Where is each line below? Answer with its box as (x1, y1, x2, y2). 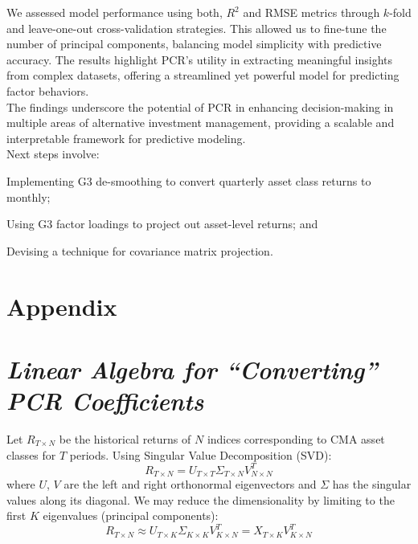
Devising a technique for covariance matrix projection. (6, 242, 273, 259)
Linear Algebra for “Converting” (6, 352, 378, 386)
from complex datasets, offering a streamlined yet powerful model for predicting (6, 67, 400, 84)
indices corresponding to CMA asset (207, 431, 385, 447)
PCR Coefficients (6, 384, 204, 418)
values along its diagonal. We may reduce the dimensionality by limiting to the (6, 491, 395, 508)
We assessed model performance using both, (6, 4, 223, 20)
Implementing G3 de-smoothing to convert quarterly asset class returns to (6, 172, 371, 189)
